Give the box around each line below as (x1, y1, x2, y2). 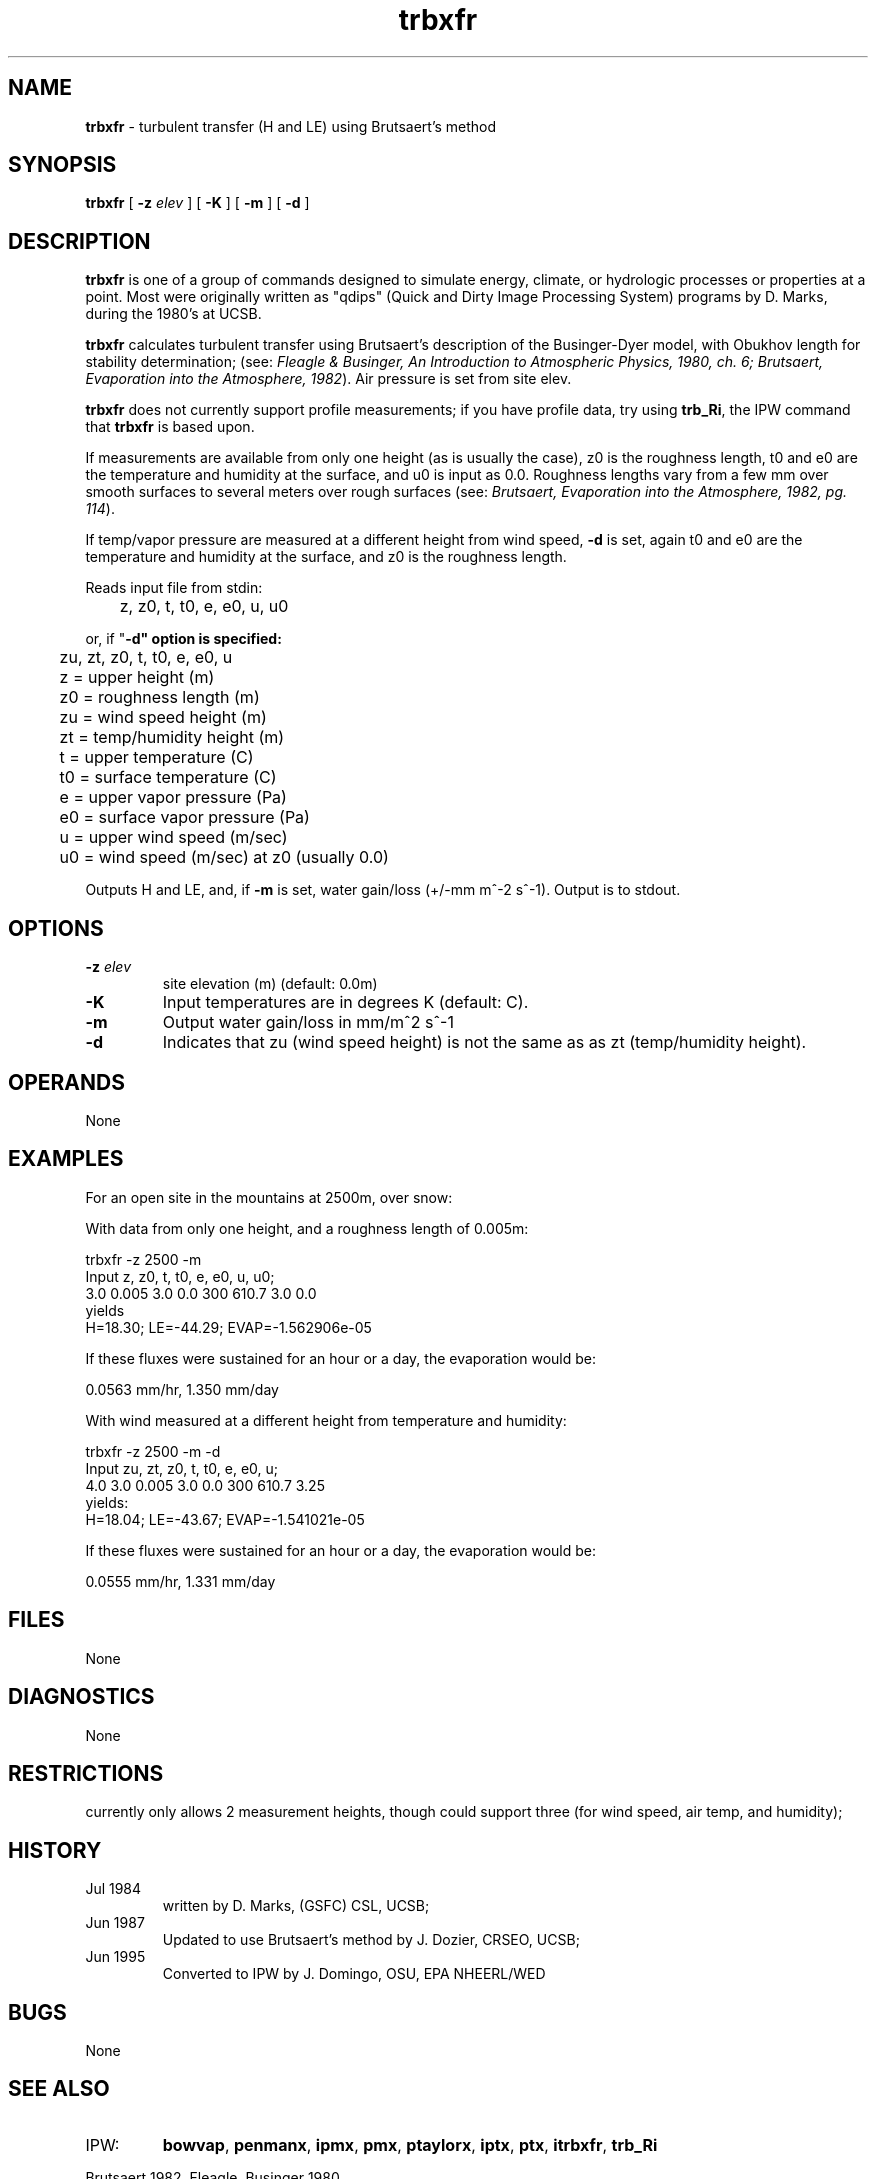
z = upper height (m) (59, 667, 215, 688)
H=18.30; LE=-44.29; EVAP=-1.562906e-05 (85, 1318, 372, 1336)
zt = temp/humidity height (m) (59, 727, 285, 748)
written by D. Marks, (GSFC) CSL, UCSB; (162, 1897, 430, 1915)
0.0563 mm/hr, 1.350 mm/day (85, 1380, 279, 1398)
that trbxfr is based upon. (85, 418, 255, 436)
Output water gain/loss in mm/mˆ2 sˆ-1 (162, 1012, 454, 1033)
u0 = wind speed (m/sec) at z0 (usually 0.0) (59, 847, 389, 868)
